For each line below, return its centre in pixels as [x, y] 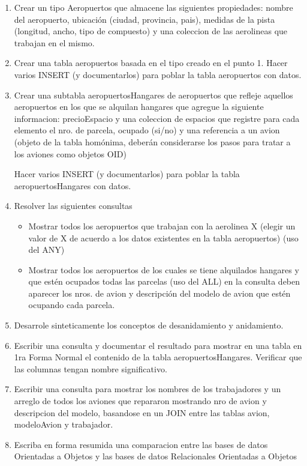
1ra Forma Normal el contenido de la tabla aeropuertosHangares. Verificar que [158, 357]
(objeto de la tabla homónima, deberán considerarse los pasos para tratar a [152, 141]
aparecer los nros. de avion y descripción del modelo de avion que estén [159, 293]
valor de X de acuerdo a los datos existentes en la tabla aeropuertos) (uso [163, 238]
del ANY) [46, 250]
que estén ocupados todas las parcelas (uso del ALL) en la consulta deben [164, 281]
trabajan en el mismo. [54, 42]
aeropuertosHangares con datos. [73, 185]
